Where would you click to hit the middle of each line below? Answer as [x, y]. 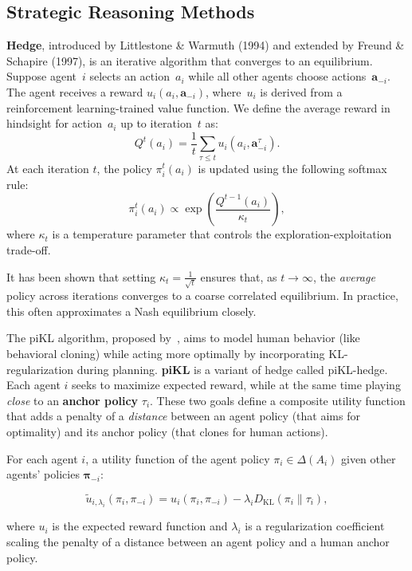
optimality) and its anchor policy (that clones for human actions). [167, 431]
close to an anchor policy [73, 400]
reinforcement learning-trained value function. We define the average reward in [198, 107]
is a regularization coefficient [315, 526]
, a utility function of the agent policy [178, 458]
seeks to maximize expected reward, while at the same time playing [236, 385]
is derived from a [301, 91]
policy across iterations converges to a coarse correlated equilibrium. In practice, [202, 295]
